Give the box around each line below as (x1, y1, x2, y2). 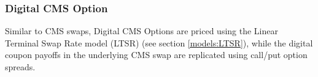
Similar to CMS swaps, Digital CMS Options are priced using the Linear (5, 24, 278, 37)
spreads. (5, 61, 36, 73)
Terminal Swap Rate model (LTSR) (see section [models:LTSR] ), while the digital (5, 36, 313, 49)
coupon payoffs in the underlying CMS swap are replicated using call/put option (5, 48, 308, 61)
